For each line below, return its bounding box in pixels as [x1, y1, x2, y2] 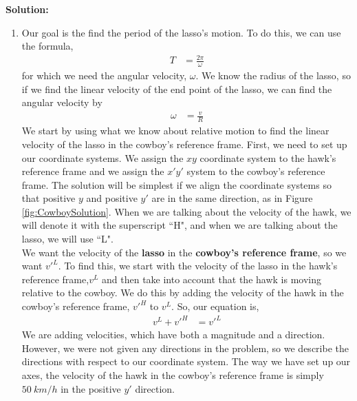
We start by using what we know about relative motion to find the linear [21, 123, 329, 138]
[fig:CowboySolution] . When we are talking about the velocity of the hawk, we [21, 204, 351, 218]
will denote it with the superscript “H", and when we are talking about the [21, 218, 338, 232]
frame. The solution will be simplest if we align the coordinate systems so [21, 177, 332, 192]
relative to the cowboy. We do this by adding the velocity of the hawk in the [21, 285, 344, 300]
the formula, [21, 39, 74, 53]
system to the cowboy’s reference [186, 164, 325, 178]
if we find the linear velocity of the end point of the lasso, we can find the [21, 81, 332, 96]
